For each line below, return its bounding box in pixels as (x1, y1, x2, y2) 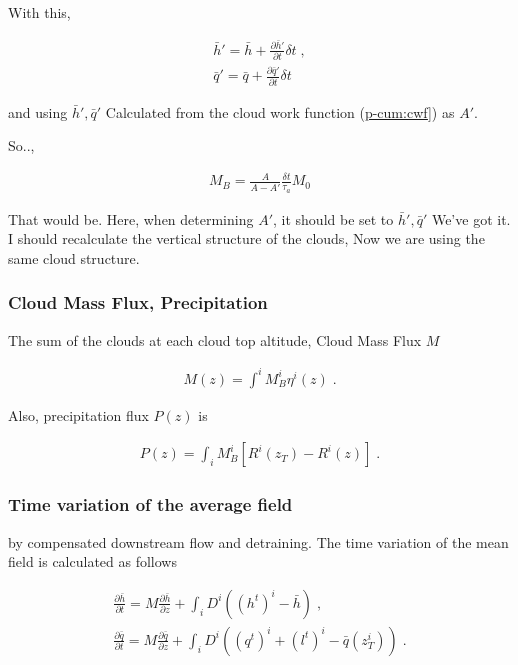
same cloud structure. (8, 247, 140, 268)
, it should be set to (273, 208, 394, 229)
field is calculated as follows (8, 551, 177, 572)
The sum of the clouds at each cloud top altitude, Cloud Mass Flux (8, 329, 422, 350)
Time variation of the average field (8, 492, 293, 517)
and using (8, 101, 68, 122)
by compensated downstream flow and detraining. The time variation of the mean (8, 531, 509, 552)
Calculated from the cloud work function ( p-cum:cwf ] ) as (105, 101, 455, 122)
